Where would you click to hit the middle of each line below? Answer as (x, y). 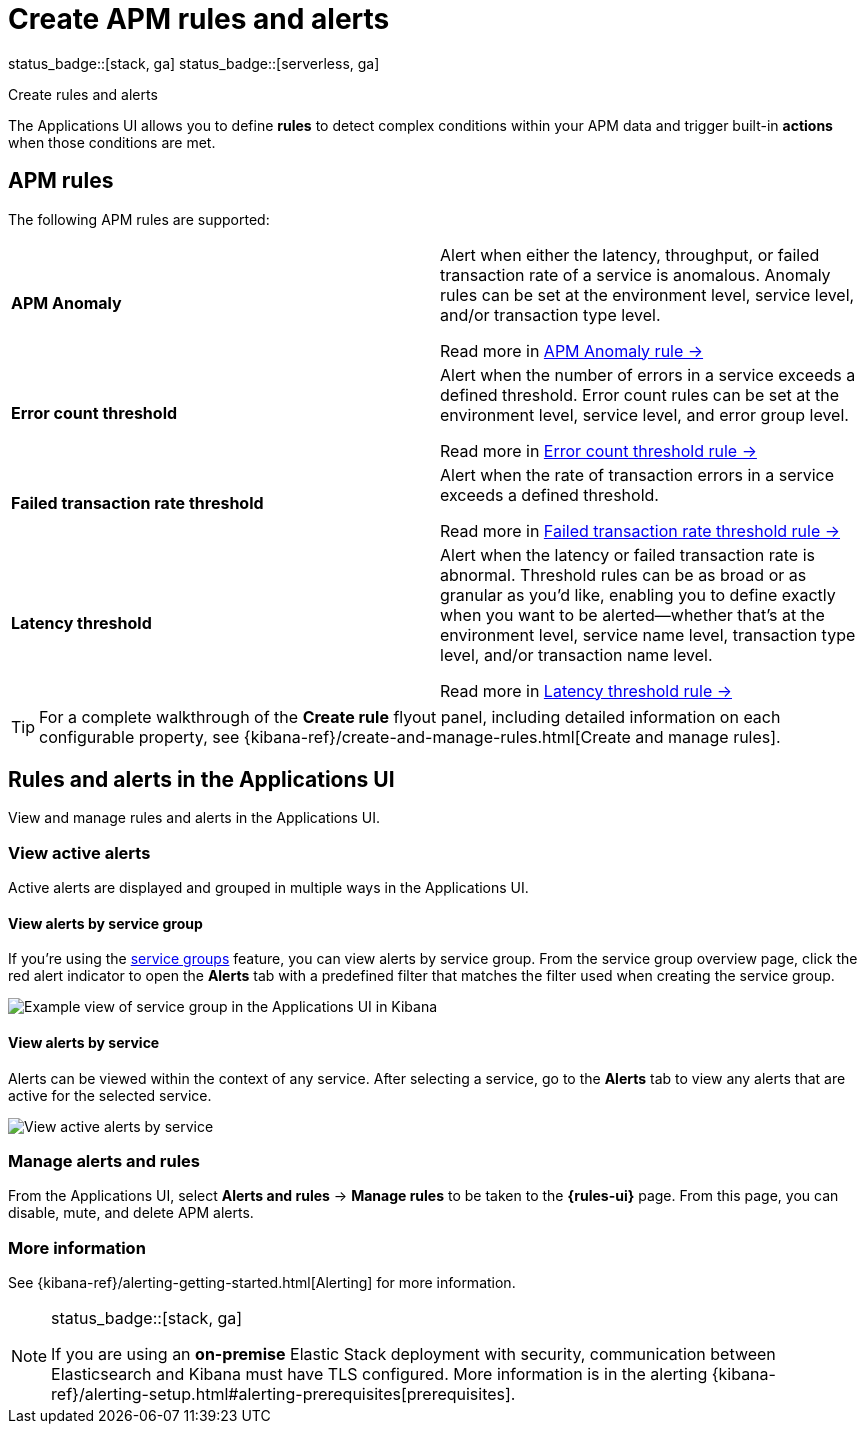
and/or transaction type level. (550, 314)
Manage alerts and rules (104, 1161)
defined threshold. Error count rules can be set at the (639, 394)
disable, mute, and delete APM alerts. (131, 1213)
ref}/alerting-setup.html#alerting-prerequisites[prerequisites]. (283, 1394)
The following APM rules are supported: (139, 219)
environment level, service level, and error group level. (644, 414)
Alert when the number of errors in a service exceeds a (648, 374)
